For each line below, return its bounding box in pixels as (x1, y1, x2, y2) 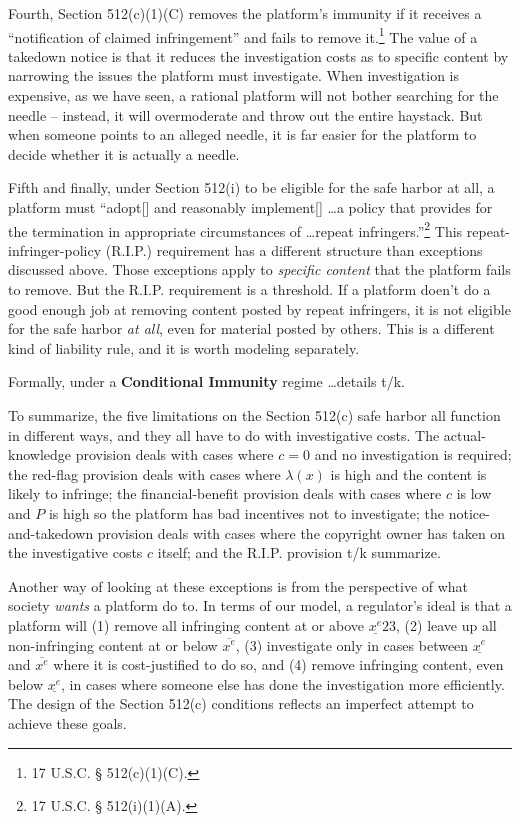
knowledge (8, 444, 71, 465)
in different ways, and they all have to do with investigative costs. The (8, 424, 440, 445)
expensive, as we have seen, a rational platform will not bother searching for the (8, 85, 499, 106)
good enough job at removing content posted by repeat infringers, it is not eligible (8, 298, 511, 319)
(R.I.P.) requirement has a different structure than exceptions (105, 239, 483, 260)
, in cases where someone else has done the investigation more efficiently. (61, 673, 505, 694)
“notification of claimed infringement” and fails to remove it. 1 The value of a (8, 23, 478, 47)
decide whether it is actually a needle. (8, 143, 240, 164)
